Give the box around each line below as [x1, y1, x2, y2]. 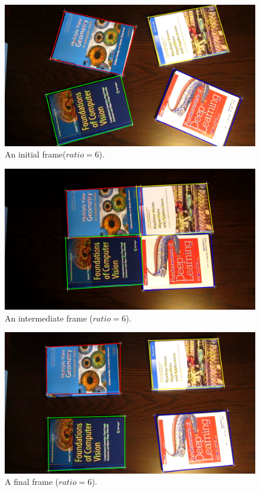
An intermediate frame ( [5, 311, 93, 324]
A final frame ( [5, 475, 59, 488]
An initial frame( [5, 148, 66, 160]
